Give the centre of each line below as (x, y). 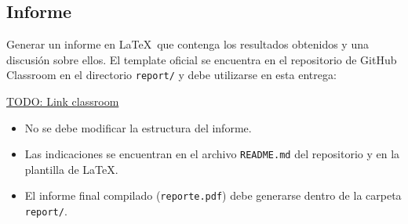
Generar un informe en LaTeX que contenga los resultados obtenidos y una (188, 44)
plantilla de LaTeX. (71, 169)
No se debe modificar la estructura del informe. (138, 127)
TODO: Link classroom (63, 101)
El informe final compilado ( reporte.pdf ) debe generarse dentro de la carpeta (213, 195)
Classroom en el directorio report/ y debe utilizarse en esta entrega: (171, 75)
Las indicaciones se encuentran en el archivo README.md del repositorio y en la (212, 154)
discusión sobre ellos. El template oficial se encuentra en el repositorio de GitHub (202, 59)
